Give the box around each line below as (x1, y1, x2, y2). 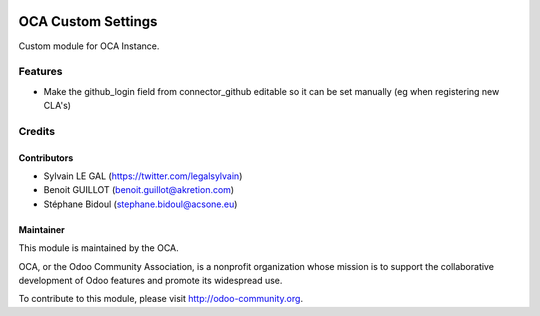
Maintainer (18, 223, 65, 235)
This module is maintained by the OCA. (18, 242, 179, 254)
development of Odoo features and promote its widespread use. (18, 274, 283, 286)
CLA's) (43, 100, 72, 112)
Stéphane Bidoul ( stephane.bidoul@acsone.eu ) (43, 198, 238, 210)
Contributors (18, 151, 74, 164)
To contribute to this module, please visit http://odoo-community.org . (18, 293, 304, 305)
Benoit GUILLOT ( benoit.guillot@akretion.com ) (43, 184, 235, 196)
